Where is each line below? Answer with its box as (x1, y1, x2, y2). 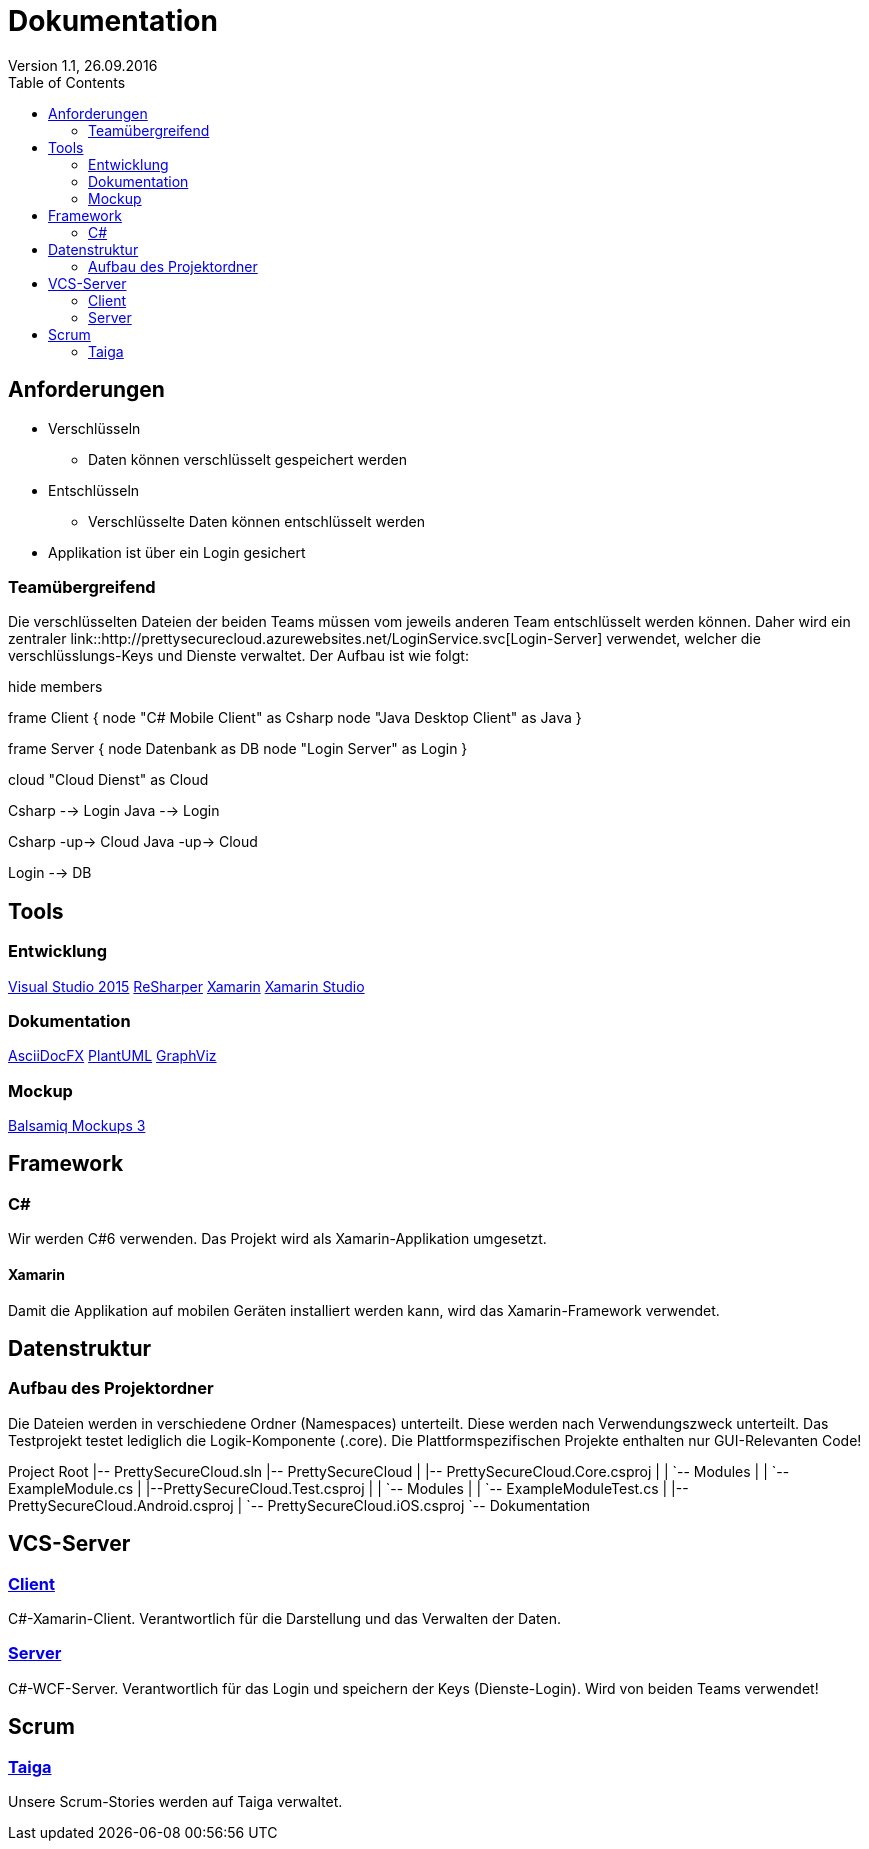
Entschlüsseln (48, 481, 140, 499)
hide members (8, 678, 103, 696)
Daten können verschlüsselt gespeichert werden (88, 450, 407, 468)
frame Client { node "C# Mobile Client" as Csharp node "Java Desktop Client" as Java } (8, 709, 582, 727)
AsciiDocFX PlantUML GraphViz (8, 1047, 217, 1065)
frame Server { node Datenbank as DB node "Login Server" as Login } (8, 740, 468, 758)
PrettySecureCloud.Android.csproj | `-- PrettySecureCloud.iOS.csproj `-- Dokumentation (8, 1496, 590, 1514)
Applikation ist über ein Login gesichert (48, 543, 306, 561)
